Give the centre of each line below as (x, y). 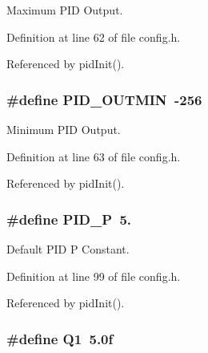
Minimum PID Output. (64, 129)
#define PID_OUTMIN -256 (104, 99)
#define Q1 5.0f (60, 338)
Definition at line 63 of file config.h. (94, 156)
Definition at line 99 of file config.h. (94, 276)
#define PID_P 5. (69, 219)
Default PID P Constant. (68, 249)
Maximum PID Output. (65, 10)
